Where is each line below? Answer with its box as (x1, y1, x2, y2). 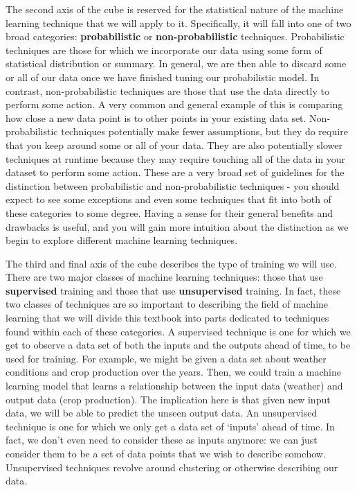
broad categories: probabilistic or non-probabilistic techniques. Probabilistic (6, 29, 345, 44)
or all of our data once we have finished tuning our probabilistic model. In (6, 69, 320, 84)
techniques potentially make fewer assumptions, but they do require (61, 124, 348, 139)
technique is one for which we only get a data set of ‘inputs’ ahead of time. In (6, 419, 335, 433)
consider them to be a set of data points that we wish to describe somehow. (6, 446, 326, 460)
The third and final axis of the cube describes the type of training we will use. (6, 256, 337, 270)
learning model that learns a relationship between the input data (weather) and (6, 378, 343, 393)
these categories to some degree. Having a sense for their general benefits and (6, 205, 333, 220)
